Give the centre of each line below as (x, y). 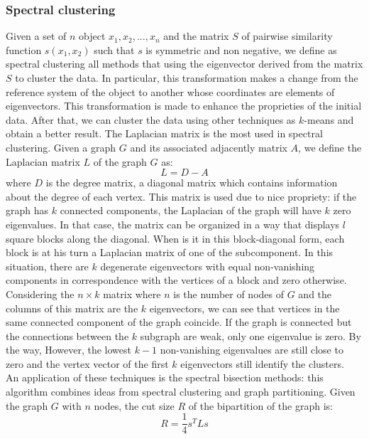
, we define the (330, 147)
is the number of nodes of (229, 293)
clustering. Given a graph (61, 147)
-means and (329, 119)
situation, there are (47, 266)
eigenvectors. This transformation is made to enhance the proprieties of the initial (184, 106)
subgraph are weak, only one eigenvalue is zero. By (250, 335)
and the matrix (196, 36)
